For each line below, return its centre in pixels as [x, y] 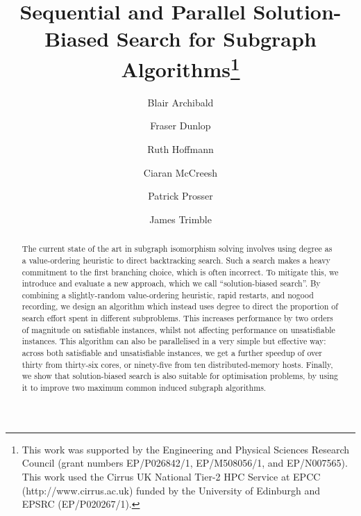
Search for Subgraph [216, 39]
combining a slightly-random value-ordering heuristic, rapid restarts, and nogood [168, 295]
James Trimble [180, 219]
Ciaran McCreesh [180, 172]
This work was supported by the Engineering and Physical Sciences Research [186, 449]
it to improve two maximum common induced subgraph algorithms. [144, 388]
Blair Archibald [180, 102]
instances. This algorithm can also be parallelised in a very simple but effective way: [174, 341]
